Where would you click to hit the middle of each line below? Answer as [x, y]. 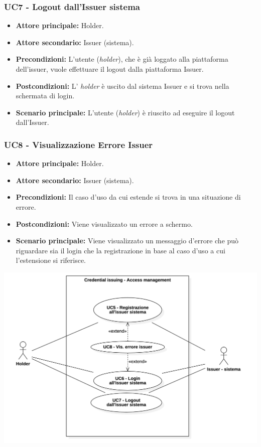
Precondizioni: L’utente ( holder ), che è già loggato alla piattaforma [122, 59]
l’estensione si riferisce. [51, 260]
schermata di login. [45, 96]
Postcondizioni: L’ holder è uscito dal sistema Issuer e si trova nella [122, 86]
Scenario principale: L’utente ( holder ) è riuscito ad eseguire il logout [125, 112]
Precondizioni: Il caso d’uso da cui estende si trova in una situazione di [128, 197]
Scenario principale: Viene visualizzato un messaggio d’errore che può [127, 241]
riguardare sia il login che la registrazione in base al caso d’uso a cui [120, 250]
